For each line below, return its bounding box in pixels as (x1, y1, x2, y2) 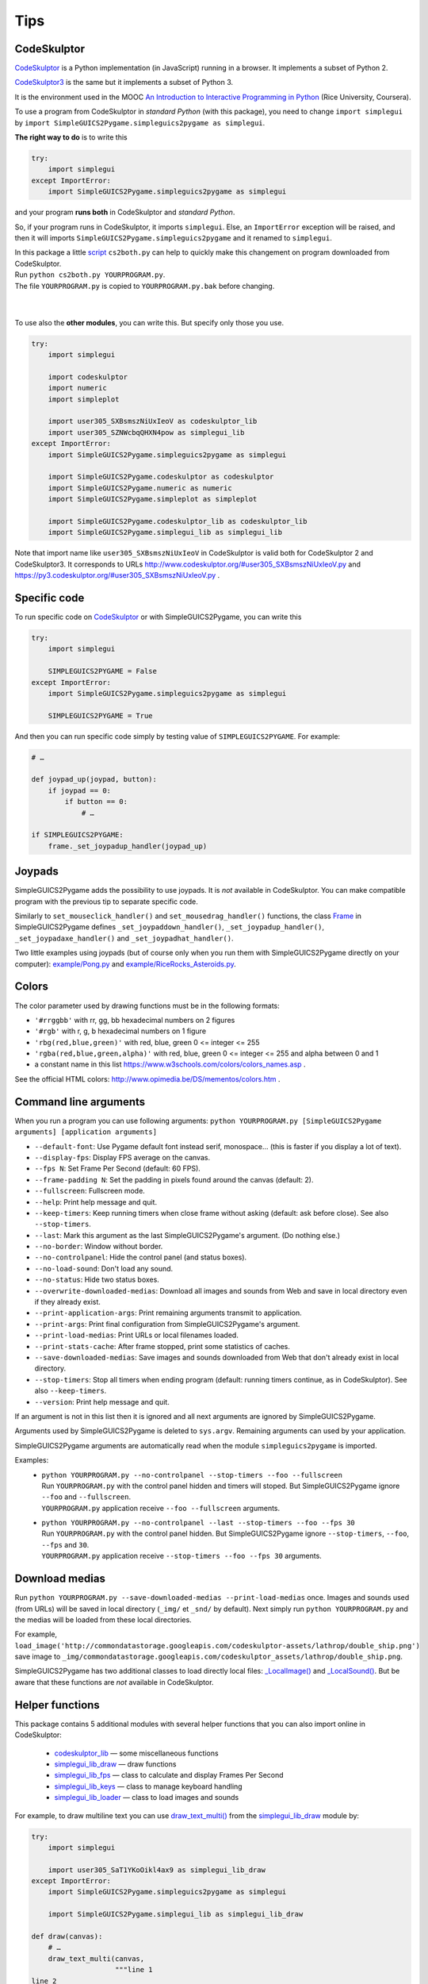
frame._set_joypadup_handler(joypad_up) (48, 841, 208, 851)
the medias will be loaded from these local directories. (14, 1615, 192, 1624)
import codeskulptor (48, 372, 128, 381)
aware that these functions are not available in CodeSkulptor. (14, 1677, 214, 1686)
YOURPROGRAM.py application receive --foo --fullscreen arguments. (41, 1503, 281, 1513)
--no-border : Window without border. (34, 1242, 163, 1252)
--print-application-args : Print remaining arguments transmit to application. (34, 1308, 302, 1317)
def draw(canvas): (31, 1932, 103, 1941)
